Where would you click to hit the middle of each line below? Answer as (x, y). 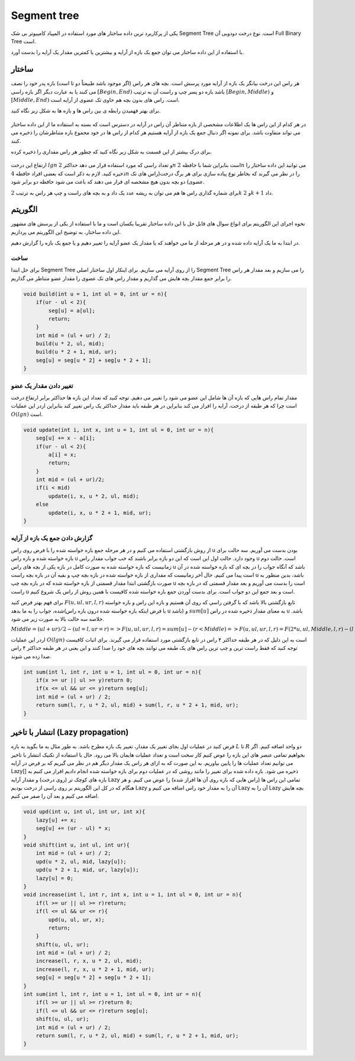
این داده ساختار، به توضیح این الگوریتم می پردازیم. (66, 232)
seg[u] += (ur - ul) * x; (73, 828)
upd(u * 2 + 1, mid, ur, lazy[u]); (87, 870)
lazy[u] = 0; (55, 878)
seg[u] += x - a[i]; (66, 438)
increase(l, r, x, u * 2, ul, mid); (89, 961)
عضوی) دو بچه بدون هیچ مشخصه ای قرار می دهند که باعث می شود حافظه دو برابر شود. (108, 182)
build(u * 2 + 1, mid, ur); (77, 352)
